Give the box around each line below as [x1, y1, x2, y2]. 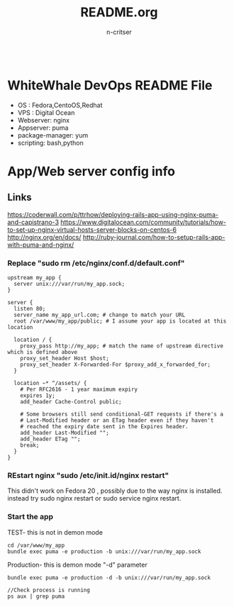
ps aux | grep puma [7, 593, 65, 600]
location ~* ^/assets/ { [13, 380, 87, 387]
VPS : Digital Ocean [17, 108, 75, 117]
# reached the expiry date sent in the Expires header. [20, 423, 189, 430]
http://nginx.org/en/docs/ [7, 233, 82, 241]
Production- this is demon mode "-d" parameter [7, 560, 147, 569]
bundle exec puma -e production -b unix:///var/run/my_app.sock [7, 547, 201, 555]
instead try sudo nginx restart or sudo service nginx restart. [7, 494, 182, 503]
